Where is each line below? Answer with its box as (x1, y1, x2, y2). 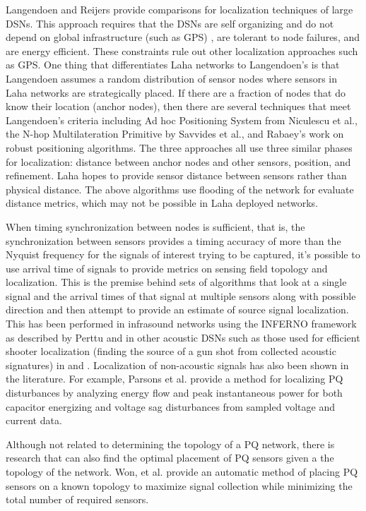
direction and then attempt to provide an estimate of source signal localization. (6, 302, 349, 317)
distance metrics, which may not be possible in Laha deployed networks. (6, 196, 319, 210)
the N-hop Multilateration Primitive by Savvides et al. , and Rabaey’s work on (6, 126, 344, 141)
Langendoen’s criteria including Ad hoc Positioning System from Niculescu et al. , (6, 112, 358, 127)
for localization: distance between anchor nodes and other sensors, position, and (6, 154, 351, 169)
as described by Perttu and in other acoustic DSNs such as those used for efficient (6, 330, 360, 344)
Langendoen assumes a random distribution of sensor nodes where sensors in (6, 71, 337, 85)
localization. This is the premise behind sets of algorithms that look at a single (6, 275, 347, 289)
